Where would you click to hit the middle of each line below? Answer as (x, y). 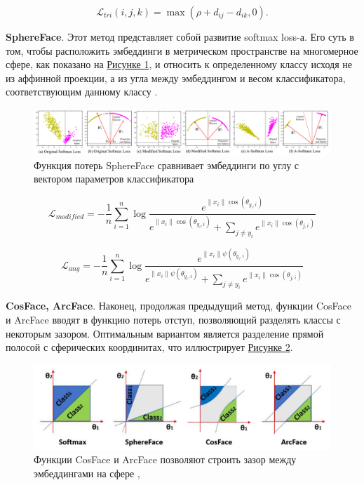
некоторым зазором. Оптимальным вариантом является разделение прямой (165, 333)
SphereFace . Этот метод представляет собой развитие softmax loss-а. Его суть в (180, 36)
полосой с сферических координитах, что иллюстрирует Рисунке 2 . (149, 347)
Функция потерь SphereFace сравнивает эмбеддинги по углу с (167, 165)
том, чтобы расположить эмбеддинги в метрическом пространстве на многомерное (182, 50)
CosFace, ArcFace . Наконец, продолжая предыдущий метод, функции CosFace (178, 306)
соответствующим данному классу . (82, 92)
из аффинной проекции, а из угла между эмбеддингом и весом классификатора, (176, 78)
